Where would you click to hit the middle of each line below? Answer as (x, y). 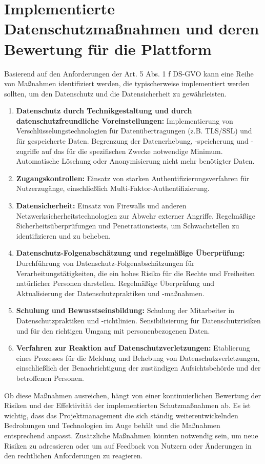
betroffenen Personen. (50, 378)
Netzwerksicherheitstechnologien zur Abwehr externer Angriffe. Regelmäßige (136, 215)
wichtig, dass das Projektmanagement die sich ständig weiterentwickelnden (121, 415)
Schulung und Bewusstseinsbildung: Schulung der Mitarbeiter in (125, 310)
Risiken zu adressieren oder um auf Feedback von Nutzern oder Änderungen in (128, 445)
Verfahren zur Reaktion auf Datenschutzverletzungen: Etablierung (133, 348)
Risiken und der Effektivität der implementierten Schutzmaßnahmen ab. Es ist (127, 405)
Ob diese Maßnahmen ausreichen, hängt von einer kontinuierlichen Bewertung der (133, 395)
